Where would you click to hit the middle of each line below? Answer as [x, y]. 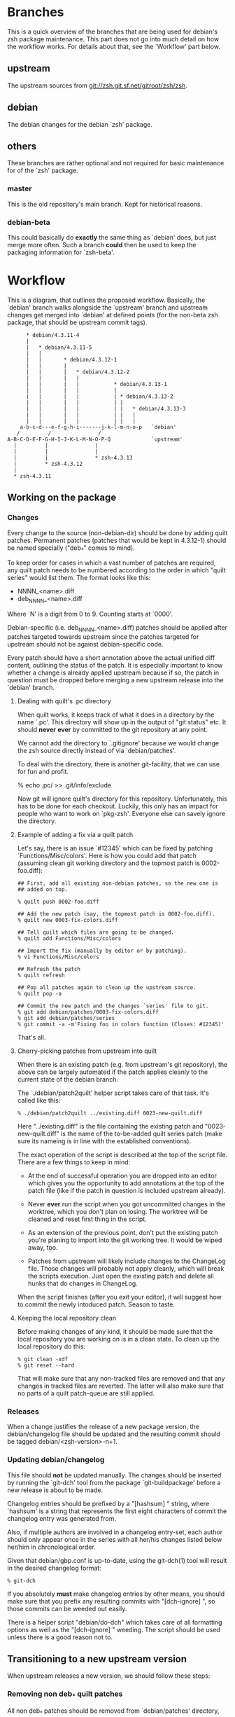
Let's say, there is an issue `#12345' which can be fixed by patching [115, 848]
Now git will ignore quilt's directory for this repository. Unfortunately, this [122, 799]
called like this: [39, 1100]
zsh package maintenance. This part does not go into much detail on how [113, 39]
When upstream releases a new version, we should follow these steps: [109, 1676]
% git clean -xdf [43, 1359]
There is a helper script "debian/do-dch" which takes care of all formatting [115, 1622]
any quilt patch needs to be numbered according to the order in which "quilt [116, 570]
